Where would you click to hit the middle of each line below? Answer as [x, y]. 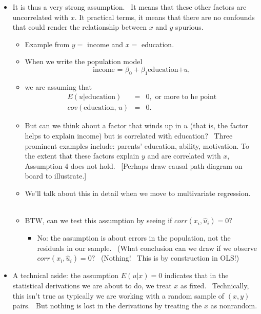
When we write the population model [84, 61]
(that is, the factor [219, 125]
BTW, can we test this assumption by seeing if [98, 220]
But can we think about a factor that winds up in [103, 125]
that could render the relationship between [79, 27]
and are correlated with [184, 156]
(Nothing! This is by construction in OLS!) [170, 258]
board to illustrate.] [56, 176]
